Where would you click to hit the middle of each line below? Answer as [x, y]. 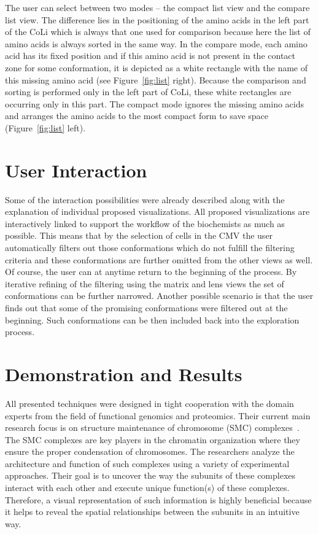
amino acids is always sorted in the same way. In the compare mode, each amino [156, 43]
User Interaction [76, 170]
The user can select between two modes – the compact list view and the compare [157, 7]
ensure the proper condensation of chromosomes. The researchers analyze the [150, 451]
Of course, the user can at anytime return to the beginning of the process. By [151, 272]
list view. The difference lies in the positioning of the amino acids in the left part [157, 19]
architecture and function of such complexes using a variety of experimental [147, 463]
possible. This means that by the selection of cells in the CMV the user [139, 235]
